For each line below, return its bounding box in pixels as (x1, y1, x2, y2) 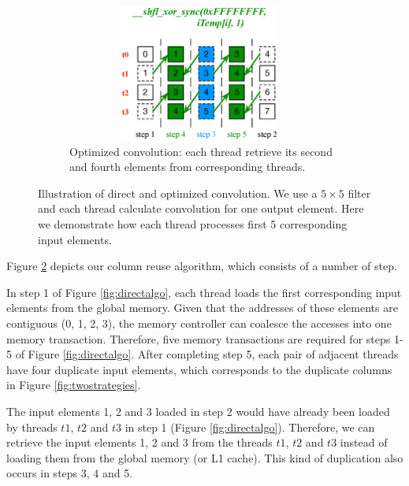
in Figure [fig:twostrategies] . (6, 377, 141, 393)
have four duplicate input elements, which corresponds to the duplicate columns (6, 361, 392, 377)
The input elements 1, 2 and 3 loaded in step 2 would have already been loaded (6, 403, 390, 419)
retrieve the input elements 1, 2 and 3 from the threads (6, 434, 273, 451)
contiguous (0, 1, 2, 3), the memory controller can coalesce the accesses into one (6, 315, 392, 332)
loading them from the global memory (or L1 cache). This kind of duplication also (6, 449, 403, 466)
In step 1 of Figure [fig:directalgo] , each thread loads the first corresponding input (6, 284, 402, 300)
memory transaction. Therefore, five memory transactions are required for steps (6, 330, 391, 347)
